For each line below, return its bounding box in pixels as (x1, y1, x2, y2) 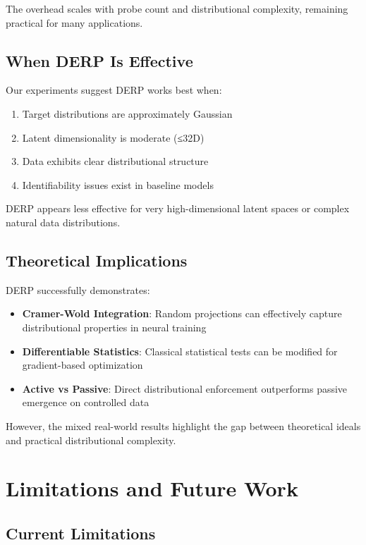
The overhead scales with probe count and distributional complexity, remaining (6, 1, 348, 16)
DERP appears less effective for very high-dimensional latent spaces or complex (6, 201, 350, 216)
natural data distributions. (6, 214, 121, 229)
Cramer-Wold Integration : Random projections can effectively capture (22, 306, 342, 321)
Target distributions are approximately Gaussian (22, 106, 233, 121)
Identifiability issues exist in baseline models (22, 177, 214, 192)
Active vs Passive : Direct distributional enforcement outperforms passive (22, 381, 348, 396)
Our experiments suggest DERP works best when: (6, 82, 222, 97)
